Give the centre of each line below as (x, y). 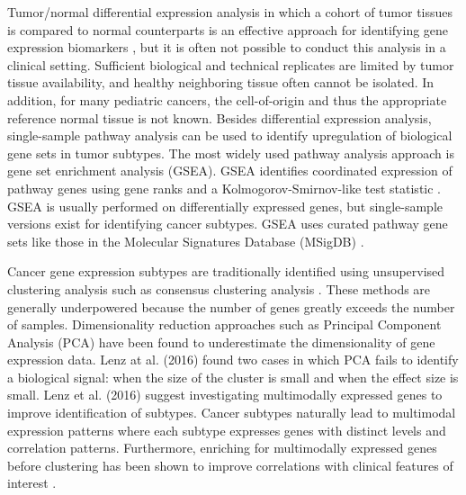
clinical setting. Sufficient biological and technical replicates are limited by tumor (231, 64)
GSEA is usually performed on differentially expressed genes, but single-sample (225, 206)
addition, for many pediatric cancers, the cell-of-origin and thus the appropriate (227, 99)
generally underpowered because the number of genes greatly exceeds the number (231, 306)
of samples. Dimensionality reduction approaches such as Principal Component (224, 324)
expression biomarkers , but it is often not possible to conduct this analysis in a (227, 47)
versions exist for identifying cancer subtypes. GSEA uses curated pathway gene (228, 224)
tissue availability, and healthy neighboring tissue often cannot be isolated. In (221, 82)
